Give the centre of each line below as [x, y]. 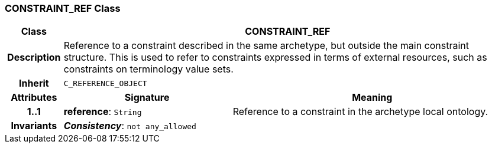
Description [34, 57]
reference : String [103, 112]
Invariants [34, 126]
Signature [147, 98]
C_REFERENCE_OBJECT [105, 83]
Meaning [372, 98]
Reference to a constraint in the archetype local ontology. [360, 112]
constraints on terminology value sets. [148, 69]
